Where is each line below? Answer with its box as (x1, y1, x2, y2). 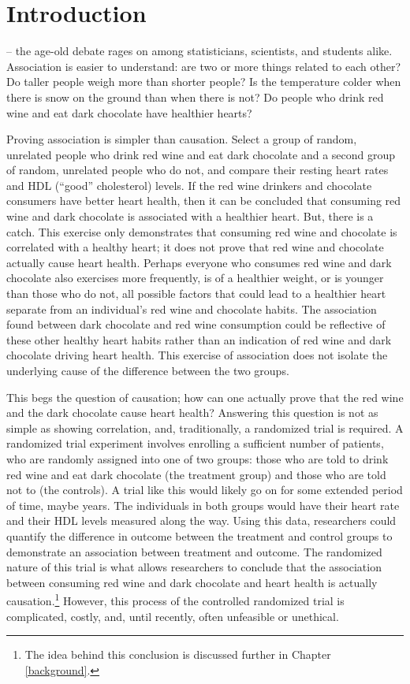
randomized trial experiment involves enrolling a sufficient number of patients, (6, 435, 384, 452)
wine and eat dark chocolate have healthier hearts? (6, 104, 252, 121)
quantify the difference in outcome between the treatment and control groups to (6, 527, 393, 544)
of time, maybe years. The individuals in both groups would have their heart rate (6, 496, 400, 513)
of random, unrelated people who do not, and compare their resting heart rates (6, 162, 389, 178)
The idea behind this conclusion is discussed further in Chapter (24, 646, 331, 663)
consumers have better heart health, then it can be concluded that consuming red (6, 192, 401, 209)
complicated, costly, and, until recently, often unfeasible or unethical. (6, 608, 339, 624)
